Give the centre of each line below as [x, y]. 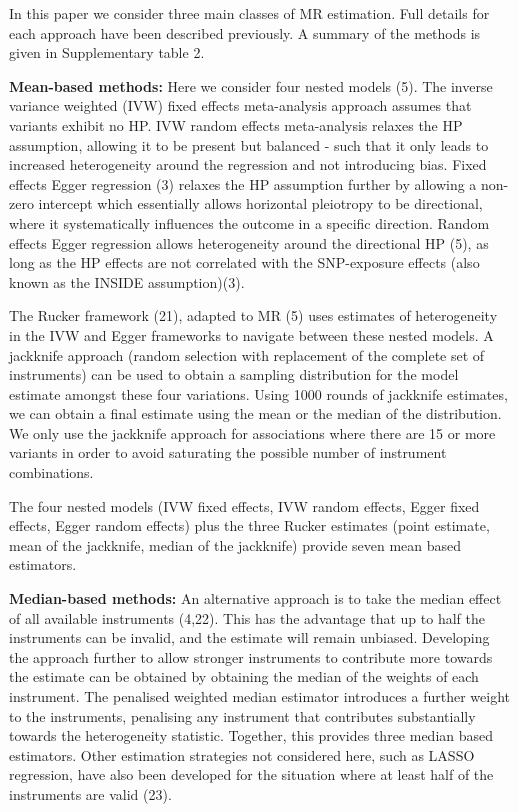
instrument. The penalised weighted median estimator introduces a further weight [260, 696]
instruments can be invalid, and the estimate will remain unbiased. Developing [249, 637]
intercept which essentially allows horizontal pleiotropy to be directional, [260, 203]
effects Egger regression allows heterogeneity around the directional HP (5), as [249, 242]
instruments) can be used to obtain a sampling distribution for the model [234, 374]
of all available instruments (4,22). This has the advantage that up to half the [247, 617]
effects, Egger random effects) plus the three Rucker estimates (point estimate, [249, 525]
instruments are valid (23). [90, 793]
